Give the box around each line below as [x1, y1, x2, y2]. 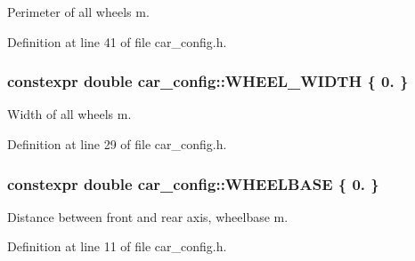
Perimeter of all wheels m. [7, 3, 150, 20]
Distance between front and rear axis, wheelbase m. [7, 207, 289, 225]
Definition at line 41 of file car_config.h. [7, 32, 227, 51]
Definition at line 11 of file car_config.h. [7, 237, 227, 256]
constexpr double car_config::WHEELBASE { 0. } [7, 172, 379, 194]
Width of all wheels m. [7, 105, 132, 123]
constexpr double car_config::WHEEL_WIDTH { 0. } [7, 70, 409, 92]
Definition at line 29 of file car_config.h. [7, 135, 227, 153]
